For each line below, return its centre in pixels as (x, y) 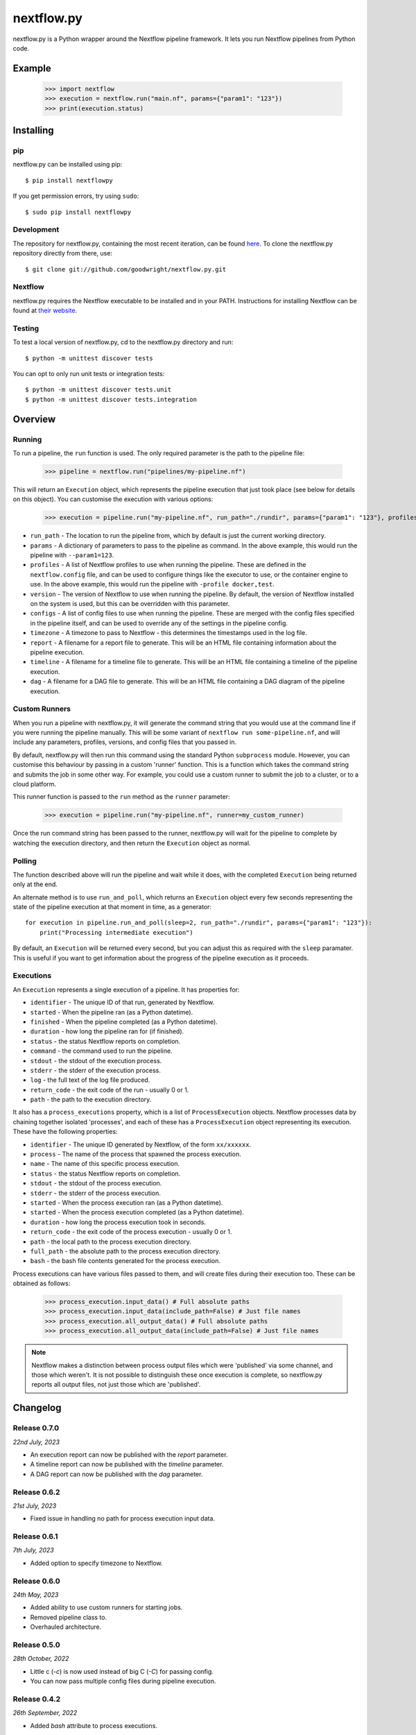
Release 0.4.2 (37, 1699)
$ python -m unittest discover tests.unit (98, 390)
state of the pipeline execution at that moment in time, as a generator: (112, 907)
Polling (25, 861)
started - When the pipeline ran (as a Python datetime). (112, 1012)
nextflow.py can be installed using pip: (68, 164)
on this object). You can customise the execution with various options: (113, 499)
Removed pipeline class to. (69, 1617)
